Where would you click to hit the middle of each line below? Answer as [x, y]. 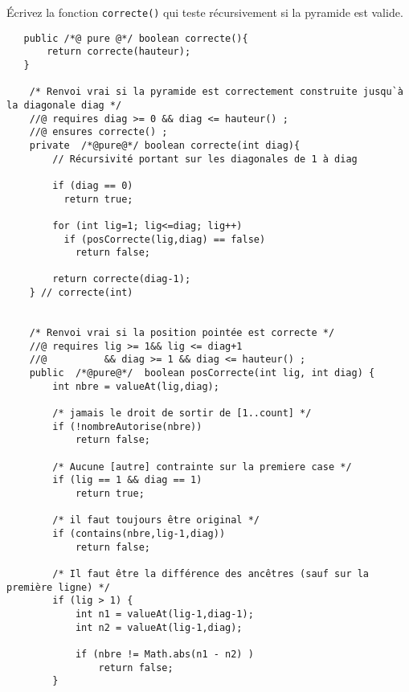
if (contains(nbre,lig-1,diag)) [139, 533]
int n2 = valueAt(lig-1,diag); [159, 627]
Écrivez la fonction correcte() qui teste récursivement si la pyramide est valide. [205, 12]
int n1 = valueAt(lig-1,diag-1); [164, 614]
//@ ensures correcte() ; [98, 132]
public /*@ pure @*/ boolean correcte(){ [136, 38]
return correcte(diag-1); [122, 279]
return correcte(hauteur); [119, 52]
